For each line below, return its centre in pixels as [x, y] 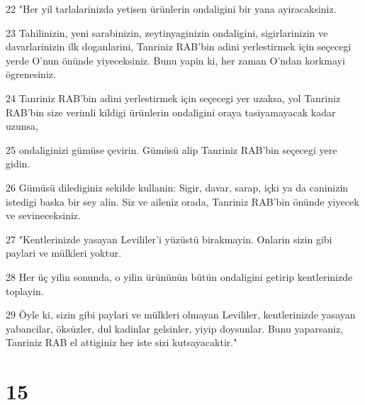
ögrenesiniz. [31, 74]
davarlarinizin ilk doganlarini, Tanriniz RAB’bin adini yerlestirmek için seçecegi [179, 46]
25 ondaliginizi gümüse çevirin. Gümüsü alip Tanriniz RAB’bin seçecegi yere [172, 149]
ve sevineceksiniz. [43, 215]
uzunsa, [22, 126]
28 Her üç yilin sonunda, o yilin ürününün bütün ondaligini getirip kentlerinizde [179, 276]
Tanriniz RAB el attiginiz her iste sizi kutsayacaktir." [122, 342]
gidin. [18, 163]
